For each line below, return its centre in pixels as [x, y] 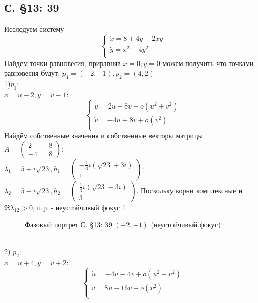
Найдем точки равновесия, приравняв [62, 63]
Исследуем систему [34, 29]
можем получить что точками [208, 63]
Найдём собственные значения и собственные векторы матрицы [103, 135]
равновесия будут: [32, 73]
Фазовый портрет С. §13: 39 [68, 224]
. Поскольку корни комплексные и [189, 190]
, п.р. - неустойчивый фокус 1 [80, 207]
